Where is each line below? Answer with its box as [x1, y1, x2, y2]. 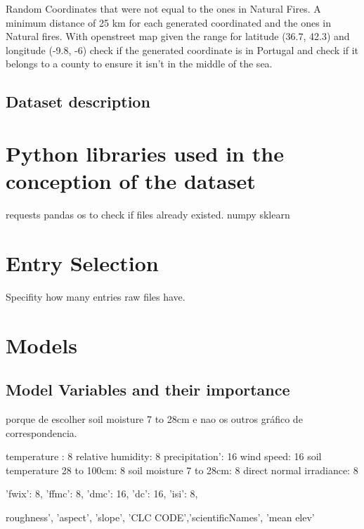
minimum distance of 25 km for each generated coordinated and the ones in [6, 15, 332, 30]
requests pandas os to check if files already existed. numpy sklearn [6, 207, 290, 222]
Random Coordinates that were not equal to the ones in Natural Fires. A [6, 1, 321, 15]
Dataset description [6, 91, 150, 112]
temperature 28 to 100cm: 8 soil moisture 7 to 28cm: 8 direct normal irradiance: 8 [6, 462, 358, 477]
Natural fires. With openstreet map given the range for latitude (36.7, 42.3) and [6, 29, 350, 44]
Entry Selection [6, 248, 159, 277]
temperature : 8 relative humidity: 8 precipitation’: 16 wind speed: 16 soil [6, 449, 322, 464]
